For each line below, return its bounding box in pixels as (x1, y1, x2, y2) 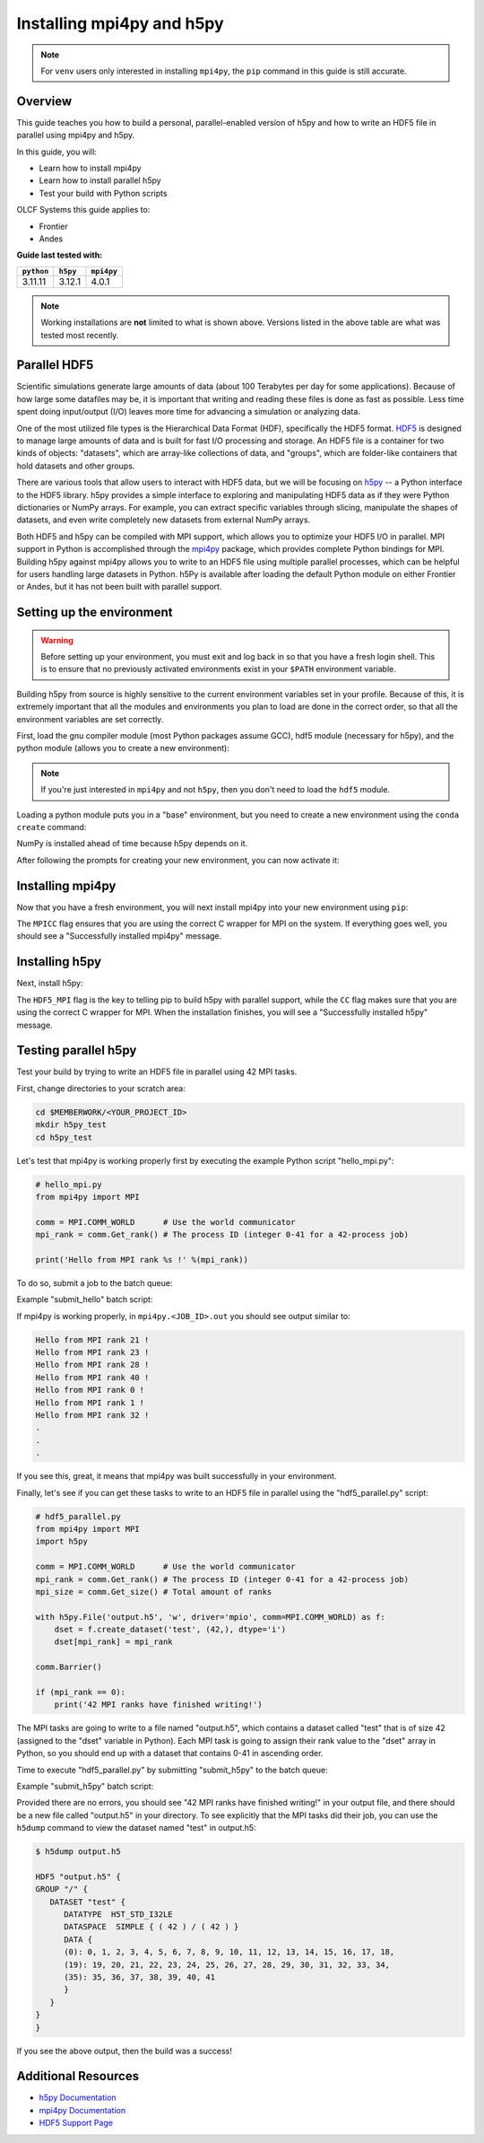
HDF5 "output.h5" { (35, 1871, 121, 1882)
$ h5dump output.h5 (35, 1847, 121, 1857)
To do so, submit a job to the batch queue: (16, 1277, 173, 1288)
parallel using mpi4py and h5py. (16, 130, 135, 141)
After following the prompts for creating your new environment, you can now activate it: (16, 854, 340, 865)
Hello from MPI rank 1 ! (35, 1397, 145, 1408)
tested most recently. (40, 329, 119, 340)
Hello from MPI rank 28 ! (35, 1360, 150, 1370)
